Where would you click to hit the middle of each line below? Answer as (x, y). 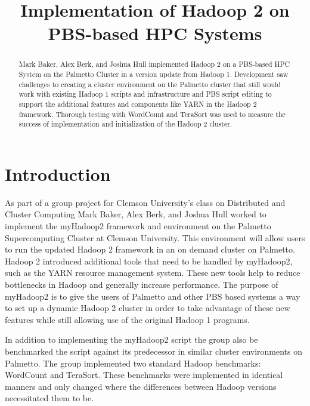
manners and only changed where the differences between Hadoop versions (141, 386)
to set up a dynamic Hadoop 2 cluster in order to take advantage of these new (148, 308)
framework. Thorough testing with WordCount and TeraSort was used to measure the (152, 114)
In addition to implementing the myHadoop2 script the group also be (131, 339)
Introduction (58, 173)
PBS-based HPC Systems (155, 33)
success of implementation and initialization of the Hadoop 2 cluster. (125, 124)
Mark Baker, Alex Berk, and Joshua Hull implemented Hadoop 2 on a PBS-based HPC (154, 64)
